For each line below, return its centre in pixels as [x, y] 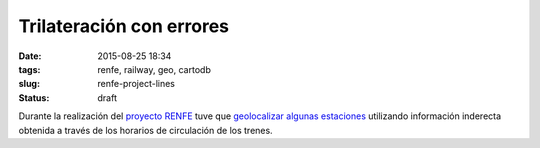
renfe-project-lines [136, 84]
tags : [29, 69]
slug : [29, 84]
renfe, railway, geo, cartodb [154, 69]
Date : [30, 56]
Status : [34, 97]
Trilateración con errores [124, 26]
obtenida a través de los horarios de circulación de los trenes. [146, 130]
